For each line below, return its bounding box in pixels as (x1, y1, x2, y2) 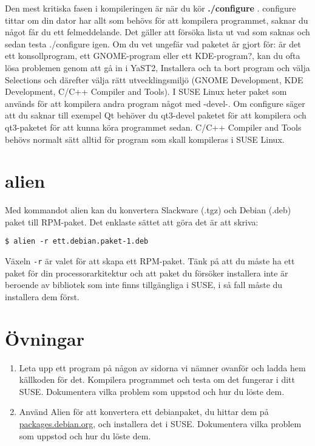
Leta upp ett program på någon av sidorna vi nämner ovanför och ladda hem (19, 361, 306, 374)
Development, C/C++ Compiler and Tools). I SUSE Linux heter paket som (5, 85, 287, 98)
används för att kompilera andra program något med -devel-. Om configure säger (5, 97, 305, 109)
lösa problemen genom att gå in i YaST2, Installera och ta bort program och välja (5, 61, 310, 74)
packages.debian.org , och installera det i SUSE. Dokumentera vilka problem (19, 417, 302, 430)
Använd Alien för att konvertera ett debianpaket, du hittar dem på (19, 405, 269, 418)
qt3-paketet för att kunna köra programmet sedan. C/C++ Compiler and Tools (5, 120, 302, 133)
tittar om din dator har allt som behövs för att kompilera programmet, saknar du (5, 13, 308, 26)
